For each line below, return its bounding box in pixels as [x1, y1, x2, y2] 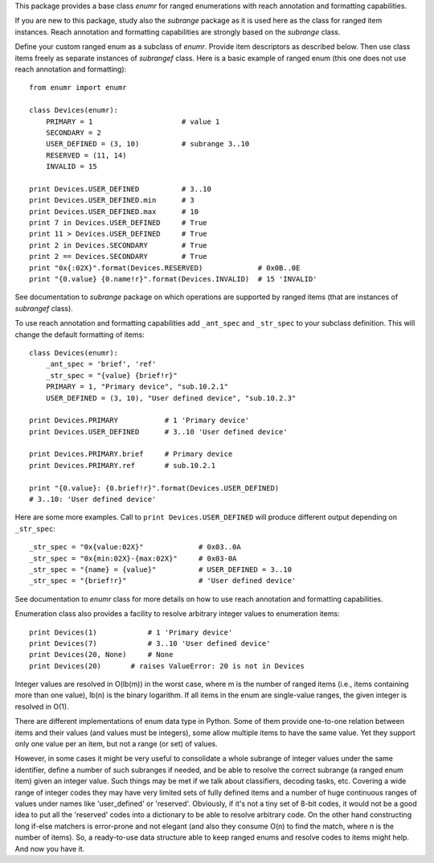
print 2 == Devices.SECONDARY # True [29, 252, 208, 261]
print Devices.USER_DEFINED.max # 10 [29, 207, 199, 216]
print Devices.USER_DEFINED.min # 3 [29, 195, 194, 205]
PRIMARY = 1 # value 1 [45, 117, 220, 126]
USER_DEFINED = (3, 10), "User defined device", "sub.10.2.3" [45, 393, 297, 402]
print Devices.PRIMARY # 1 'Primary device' [29, 416, 250, 425]
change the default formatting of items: [14, 330, 145, 339]
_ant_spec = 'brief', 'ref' [45, 360, 157, 369]
